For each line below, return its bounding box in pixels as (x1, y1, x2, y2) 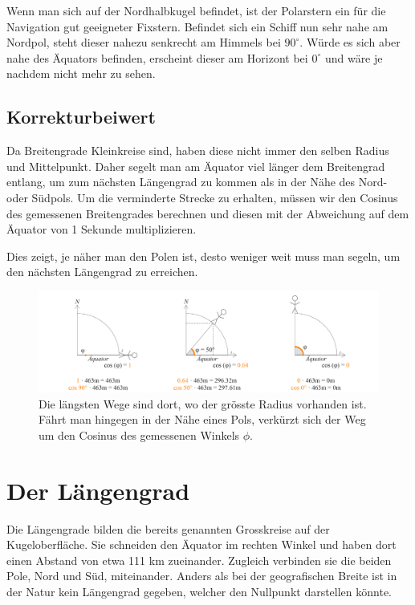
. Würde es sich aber (299, 34, 401, 51)
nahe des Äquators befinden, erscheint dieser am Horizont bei (6, 49, 308, 66)
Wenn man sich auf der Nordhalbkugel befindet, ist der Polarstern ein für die (6, 2, 386, 18)
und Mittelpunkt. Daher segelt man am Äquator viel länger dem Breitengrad (6, 157, 385, 174)
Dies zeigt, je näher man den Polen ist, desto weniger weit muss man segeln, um (6, 247, 401, 264)
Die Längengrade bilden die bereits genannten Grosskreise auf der (6, 520, 330, 537)
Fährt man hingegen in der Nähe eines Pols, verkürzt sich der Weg (39, 411, 366, 428)
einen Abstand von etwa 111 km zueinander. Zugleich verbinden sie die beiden (6, 551, 392, 568)
